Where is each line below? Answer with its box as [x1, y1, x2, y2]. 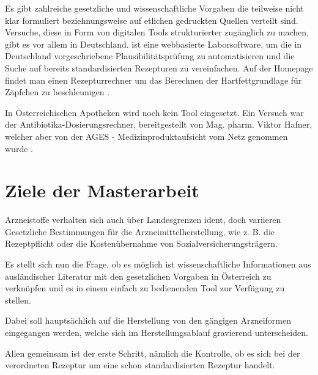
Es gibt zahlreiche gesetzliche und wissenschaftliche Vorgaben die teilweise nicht [5, 2, 304, 14]
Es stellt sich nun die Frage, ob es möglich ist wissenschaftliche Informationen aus [5, 258, 311, 271]
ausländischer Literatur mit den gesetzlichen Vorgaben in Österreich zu [5, 269, 272, 282]
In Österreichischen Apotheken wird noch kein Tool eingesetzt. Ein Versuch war [5, 106, 304, 118]
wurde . [5, 142, 33, 155]
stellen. [5, 293, 31, 306]
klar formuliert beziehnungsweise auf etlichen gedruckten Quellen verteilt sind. [5, 13, 298, 26]
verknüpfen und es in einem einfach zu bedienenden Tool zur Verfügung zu [5, 282, 285, 294]
